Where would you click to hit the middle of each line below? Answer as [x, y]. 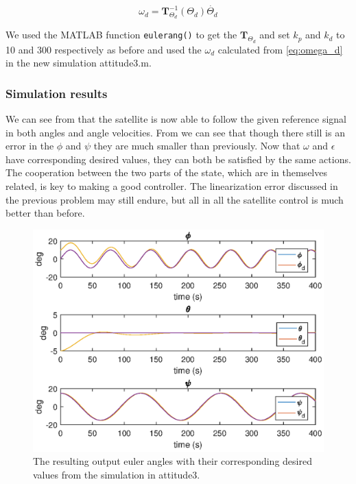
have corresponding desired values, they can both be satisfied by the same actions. [178, 159]
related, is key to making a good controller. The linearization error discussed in [172, 186]
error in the [30, 146]
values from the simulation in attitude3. [117, 474]
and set [275, 35]
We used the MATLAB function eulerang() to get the [121, 35]
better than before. [45, 213]
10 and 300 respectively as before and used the [104, 49]
